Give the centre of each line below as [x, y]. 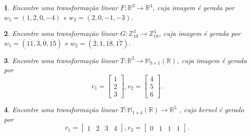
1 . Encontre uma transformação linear [61, 7]
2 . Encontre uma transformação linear [61, 33]
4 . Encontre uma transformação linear [61, 110]
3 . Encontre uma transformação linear [61, 60]
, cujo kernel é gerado [212, 110]
